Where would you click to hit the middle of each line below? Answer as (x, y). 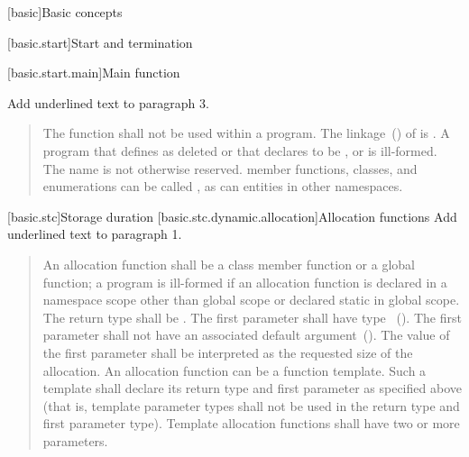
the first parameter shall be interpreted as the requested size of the (228, 352)
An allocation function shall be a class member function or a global (229, 264)
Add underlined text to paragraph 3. (108, 102)
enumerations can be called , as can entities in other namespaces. (223, 186)
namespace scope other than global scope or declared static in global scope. (251, 300)
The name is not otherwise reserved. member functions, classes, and (230, 168)
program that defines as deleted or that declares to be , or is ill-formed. (240, 150)
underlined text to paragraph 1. (95, 234)
